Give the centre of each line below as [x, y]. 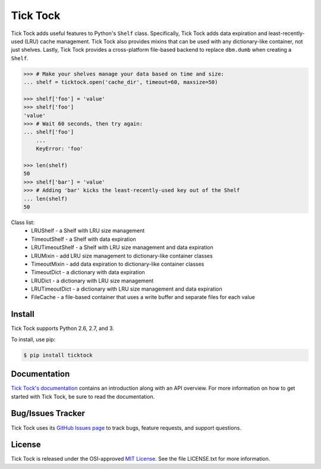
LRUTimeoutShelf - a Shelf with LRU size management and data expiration [122, 247]
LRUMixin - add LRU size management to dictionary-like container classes [122, 256]
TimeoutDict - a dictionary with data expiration [88, 272]
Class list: [23, 222]
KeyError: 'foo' [59, 149]
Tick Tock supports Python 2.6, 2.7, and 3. [62, 328]
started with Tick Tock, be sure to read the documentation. [83, 396]
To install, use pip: [33, 339]
